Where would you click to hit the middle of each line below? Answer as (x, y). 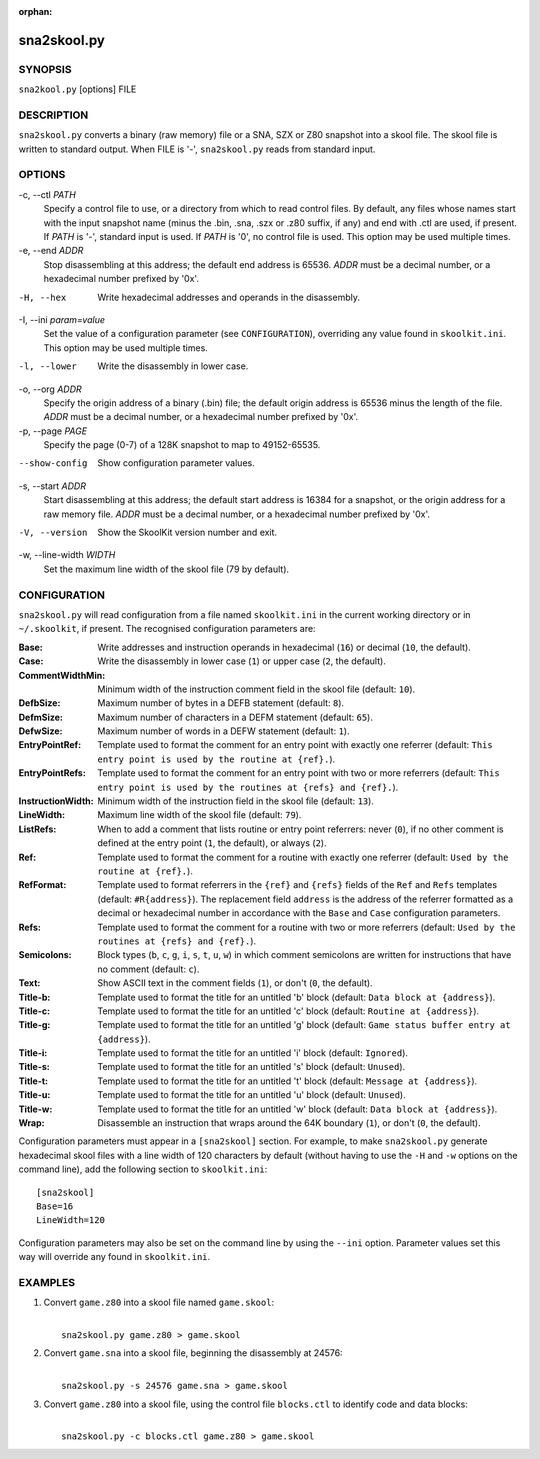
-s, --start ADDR (52, 486)
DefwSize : (40, 731)
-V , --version (53, 533)
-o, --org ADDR (50, 389)
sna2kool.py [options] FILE (77, 89)
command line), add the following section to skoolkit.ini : (143, 1169)
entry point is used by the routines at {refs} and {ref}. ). (248, 787)
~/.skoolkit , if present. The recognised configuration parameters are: (167, 629)
